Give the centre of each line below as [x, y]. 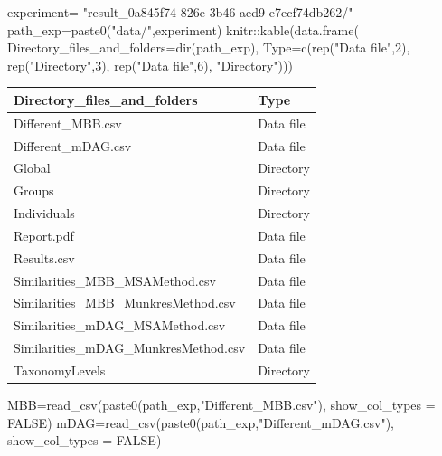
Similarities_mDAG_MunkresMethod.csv [130, 348]
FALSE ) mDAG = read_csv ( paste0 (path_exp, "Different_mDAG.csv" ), [201, 422]
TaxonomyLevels [60, 370]
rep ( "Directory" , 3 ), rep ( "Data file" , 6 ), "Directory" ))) [150, 65]
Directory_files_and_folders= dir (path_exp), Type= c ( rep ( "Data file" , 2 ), [209, 47]
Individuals [44, 213]
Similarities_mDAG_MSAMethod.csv [120, 325]
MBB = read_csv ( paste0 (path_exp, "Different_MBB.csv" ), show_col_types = [221, 405]
